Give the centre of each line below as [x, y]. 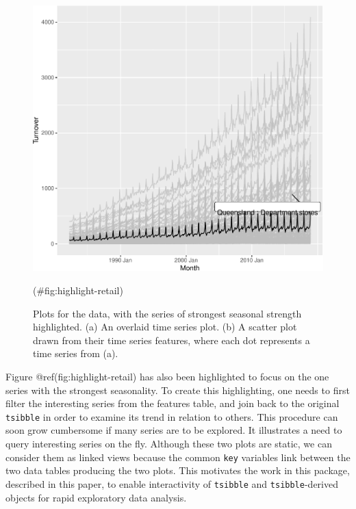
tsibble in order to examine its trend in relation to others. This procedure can [172, 416]
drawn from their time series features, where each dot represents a [171, 340]
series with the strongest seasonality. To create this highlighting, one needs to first [178, 390]
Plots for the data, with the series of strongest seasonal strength [167, 313]
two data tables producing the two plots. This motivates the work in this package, [178, 470]
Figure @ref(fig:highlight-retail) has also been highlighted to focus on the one [167, 377]
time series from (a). [76, 353]
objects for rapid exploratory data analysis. [96, 497]
